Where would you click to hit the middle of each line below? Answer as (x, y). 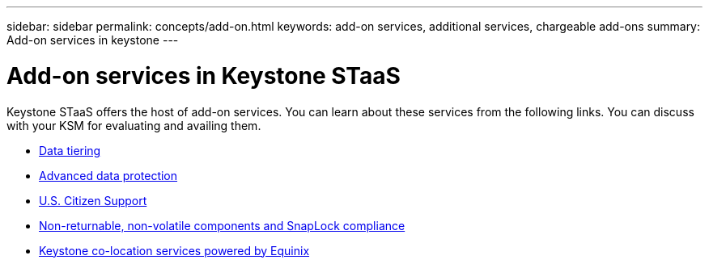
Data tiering (70, 150)
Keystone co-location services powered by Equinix (174, 250)
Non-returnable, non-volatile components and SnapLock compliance (222, 225)
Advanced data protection (108, 175)
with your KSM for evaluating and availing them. (134, 125)
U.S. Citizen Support (93, 200)
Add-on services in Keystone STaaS (204, 75)
